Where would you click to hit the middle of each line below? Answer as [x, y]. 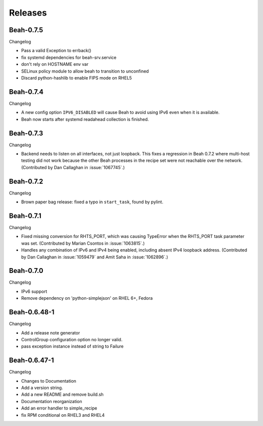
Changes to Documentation [49, 381]
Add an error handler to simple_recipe [59, 408]
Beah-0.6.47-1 [31, 360]
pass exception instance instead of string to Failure [72, 347]
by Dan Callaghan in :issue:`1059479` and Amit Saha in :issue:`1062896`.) [94, 257]
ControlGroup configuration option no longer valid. [72, 339]
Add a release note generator [51, 333]
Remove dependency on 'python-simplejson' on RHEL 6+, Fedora [87, 298]
